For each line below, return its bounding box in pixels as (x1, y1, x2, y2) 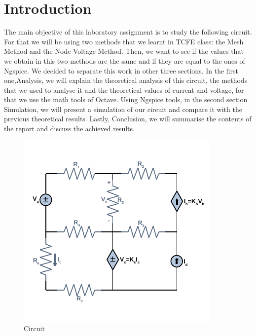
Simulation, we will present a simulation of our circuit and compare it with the (4, 104, 242, 114)
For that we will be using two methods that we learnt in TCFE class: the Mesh (4, 36, 244, 46)
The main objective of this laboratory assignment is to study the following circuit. (4, 27, 252, 37)
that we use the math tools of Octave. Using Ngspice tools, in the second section (4, 94, 248, 105)
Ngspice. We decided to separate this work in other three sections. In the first (4, 65, 239, 75)
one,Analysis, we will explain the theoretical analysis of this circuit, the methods (4, 75, 248, 85)
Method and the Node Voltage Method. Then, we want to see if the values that (4, 46, 244, 56)
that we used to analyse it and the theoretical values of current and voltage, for (4, 84, 244, 95)
